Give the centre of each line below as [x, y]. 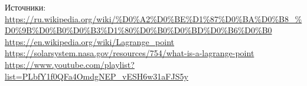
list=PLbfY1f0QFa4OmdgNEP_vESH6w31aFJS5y [97, 76]
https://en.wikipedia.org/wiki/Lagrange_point [90, 41]
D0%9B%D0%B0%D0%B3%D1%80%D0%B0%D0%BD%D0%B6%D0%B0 [138, 30]
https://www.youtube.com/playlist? [70, 64]
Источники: [25, 7]
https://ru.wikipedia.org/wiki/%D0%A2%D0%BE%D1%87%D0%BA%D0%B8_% [153, 18]
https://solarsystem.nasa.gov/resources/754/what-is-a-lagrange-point [130, 53]
